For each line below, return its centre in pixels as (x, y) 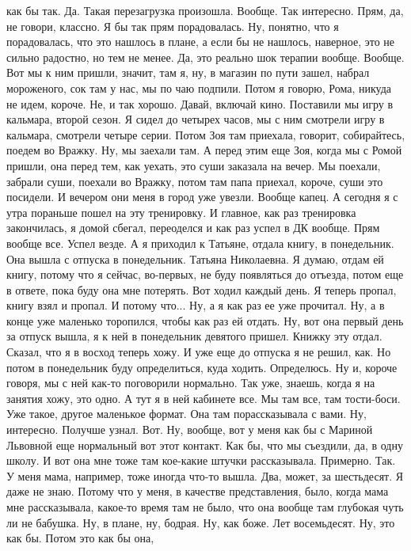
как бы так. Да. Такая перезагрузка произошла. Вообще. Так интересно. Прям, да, (205, 10)
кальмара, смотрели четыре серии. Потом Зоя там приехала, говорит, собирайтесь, (206, 134)
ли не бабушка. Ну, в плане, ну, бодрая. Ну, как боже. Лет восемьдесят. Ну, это (201, 522)
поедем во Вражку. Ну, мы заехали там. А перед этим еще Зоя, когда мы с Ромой (204, 150)
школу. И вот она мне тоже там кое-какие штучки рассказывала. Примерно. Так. (201, 460)
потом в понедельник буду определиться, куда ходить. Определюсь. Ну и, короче (202, 367)
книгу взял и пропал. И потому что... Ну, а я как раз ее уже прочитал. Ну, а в (196, 305)
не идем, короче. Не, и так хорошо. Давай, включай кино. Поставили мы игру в (200, 103)
